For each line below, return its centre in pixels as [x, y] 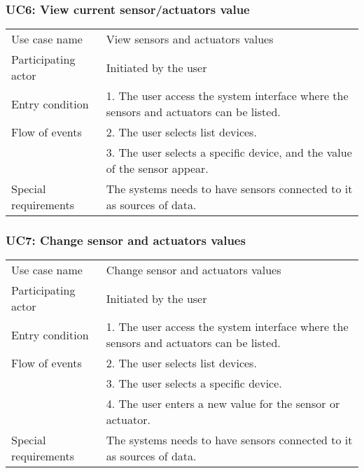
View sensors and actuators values [190, 39]
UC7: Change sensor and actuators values [126, 240]
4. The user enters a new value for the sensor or [223, 404]
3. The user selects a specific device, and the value [229, 153]
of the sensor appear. [157, 169]
